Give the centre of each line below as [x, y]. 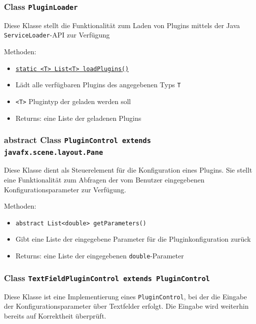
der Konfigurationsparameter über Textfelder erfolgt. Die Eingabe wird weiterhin [126, 306]
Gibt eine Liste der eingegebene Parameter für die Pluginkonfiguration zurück [133, 239]
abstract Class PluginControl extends [78, 140]
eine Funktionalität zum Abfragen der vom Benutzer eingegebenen [104, 180]
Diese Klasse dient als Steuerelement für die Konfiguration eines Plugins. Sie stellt [128, 170]
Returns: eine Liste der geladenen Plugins [78, 118]
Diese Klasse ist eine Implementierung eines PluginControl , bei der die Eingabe [126, 296]
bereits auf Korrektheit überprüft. [55, 315]
